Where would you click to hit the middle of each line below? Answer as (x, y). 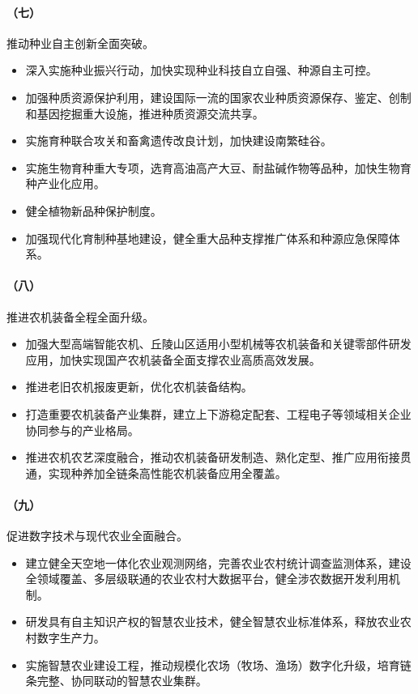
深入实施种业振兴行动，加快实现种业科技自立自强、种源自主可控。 (201, 70)
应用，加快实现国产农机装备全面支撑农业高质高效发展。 (173, 359)
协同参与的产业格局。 (82, 430)
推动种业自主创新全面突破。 (80, 43)
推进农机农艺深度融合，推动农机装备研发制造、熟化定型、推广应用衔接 (213, 457)
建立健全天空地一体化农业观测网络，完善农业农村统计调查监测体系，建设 (218, 562)
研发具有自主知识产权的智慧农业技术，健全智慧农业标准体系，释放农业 (213, 622)
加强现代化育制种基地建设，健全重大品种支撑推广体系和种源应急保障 (207, 238)
